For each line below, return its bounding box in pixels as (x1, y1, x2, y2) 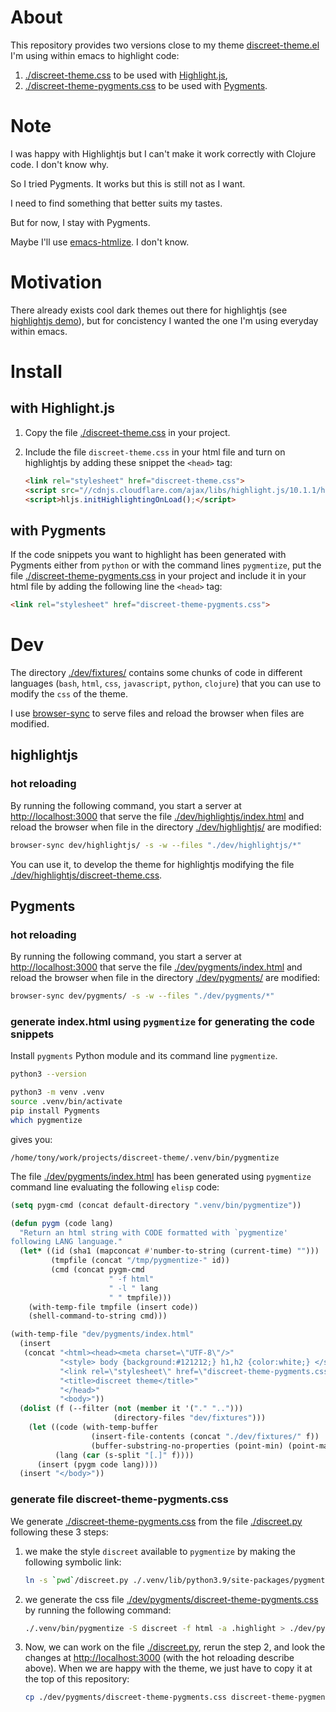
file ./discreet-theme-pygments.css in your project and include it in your (10, 570, 307, 582)
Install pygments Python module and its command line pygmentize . (10, 1050, 278, 1062)
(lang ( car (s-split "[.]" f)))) (54, 1450, 195, 1460)
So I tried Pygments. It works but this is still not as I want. (10, 177, 246, 190)
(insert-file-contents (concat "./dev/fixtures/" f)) (90, 1431, 320, 1441)
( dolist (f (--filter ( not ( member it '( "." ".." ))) (19, 1404, 244, 1414)
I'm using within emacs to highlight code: (10, 49, 180, 61)
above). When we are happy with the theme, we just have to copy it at (24, 1662, 313, 1675)
